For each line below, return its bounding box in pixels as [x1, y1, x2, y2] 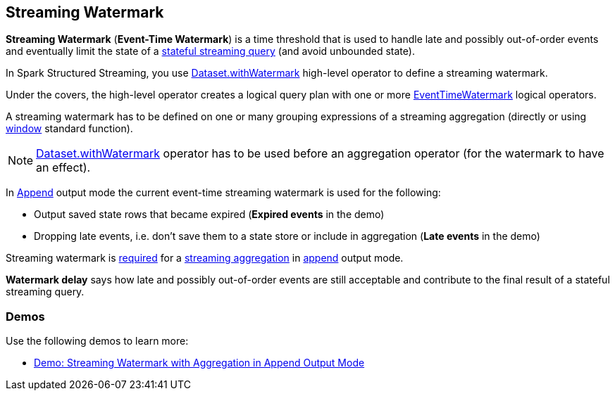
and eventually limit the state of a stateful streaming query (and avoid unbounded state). [6, 45, 415, 58]
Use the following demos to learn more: [6, 335, 189, 347]
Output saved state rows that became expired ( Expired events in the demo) [34, 208, 385, 221]
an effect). [36, 160, 91, 175]
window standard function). [6, 122, 133, 135]
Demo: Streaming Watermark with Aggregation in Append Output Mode [34, 357, 365, 369]
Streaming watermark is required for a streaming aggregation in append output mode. [6, 252, 404, 264]
